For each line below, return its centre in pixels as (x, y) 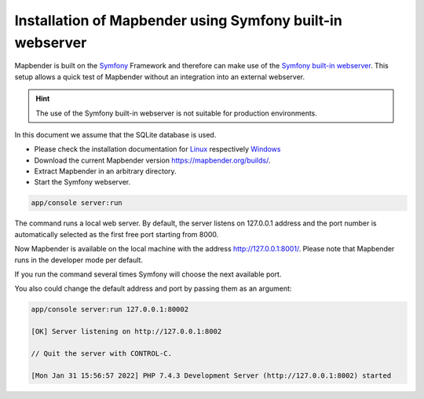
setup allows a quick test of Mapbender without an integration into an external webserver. (160, 77)
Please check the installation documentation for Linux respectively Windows (157, 149)
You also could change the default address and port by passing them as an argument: (153, 289)
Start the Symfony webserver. (82, 182)
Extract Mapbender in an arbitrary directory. (105, 171)
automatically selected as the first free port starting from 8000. (117, 234)
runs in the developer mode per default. (79, 260)
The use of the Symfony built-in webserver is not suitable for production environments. (177, 113)
